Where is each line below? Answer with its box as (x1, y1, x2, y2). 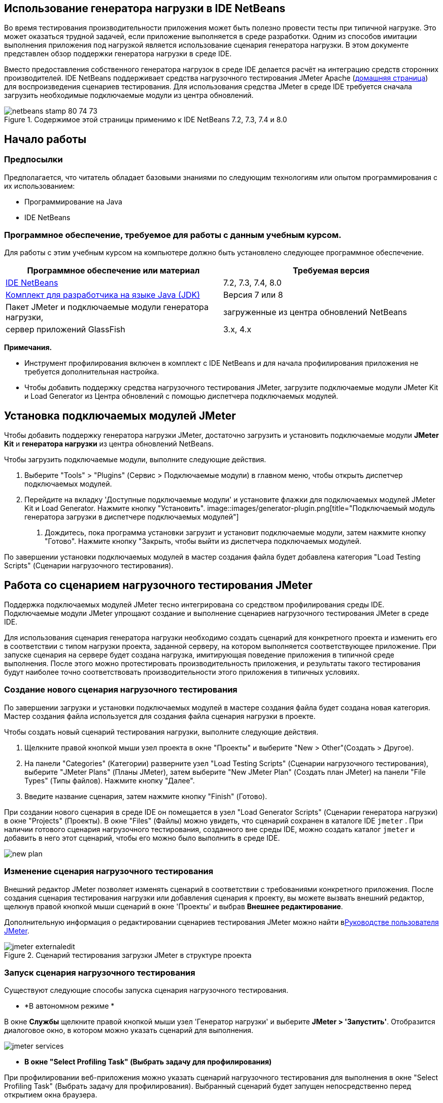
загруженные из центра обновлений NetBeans (223, 307, 407, 318)
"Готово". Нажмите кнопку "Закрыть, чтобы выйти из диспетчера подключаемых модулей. (45, 537, 361, 546)
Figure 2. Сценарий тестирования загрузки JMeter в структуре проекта (4, 950, 252, 959)
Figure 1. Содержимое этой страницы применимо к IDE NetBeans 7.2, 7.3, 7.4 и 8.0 (4, 115, 287, 124)
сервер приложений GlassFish (6, 324, 125, 335)
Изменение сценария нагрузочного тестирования (4, 866, 214, 877)
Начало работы (4, 132, 87, 146)
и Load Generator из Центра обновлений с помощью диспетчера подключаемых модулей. (24, 392, 338, 401)
